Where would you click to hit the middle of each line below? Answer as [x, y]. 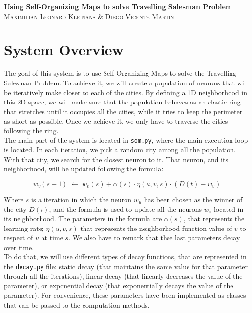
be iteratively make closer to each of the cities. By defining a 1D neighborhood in [126, 92]
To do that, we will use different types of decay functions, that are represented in [125, 257]
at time [52, 238]
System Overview [64, 50]
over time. [19, 247]
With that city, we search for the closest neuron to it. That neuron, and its [116, 159]
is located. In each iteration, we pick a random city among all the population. [120, 150]
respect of [19, 238]
